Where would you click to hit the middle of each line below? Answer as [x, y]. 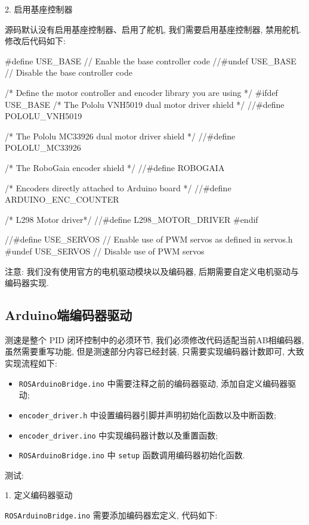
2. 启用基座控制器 [39, 9]
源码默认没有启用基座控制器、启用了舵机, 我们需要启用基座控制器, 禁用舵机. [153, 29]
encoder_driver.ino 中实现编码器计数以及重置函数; [118, 435]
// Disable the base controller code [69, 72]
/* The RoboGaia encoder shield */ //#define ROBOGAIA [115, 167]
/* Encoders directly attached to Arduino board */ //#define [118, 187]
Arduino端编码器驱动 [69, 315]
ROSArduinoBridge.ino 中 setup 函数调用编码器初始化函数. [132, 455]
